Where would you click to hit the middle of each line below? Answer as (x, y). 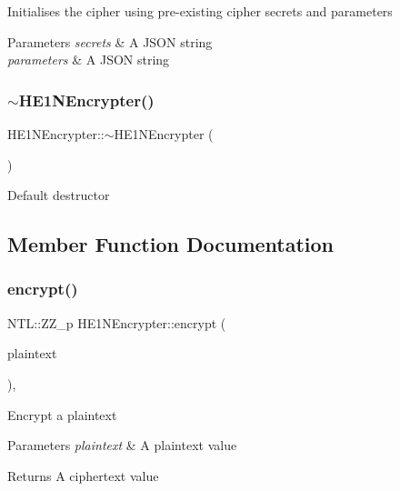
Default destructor (59, 195)
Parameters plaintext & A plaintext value (122, 445)
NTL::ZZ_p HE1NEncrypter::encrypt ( (117, 322)
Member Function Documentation (171, 244)
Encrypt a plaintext (62, 414)
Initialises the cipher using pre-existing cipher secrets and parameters (200, 11)
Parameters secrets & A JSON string (110, 41)
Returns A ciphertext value (83, 475)
